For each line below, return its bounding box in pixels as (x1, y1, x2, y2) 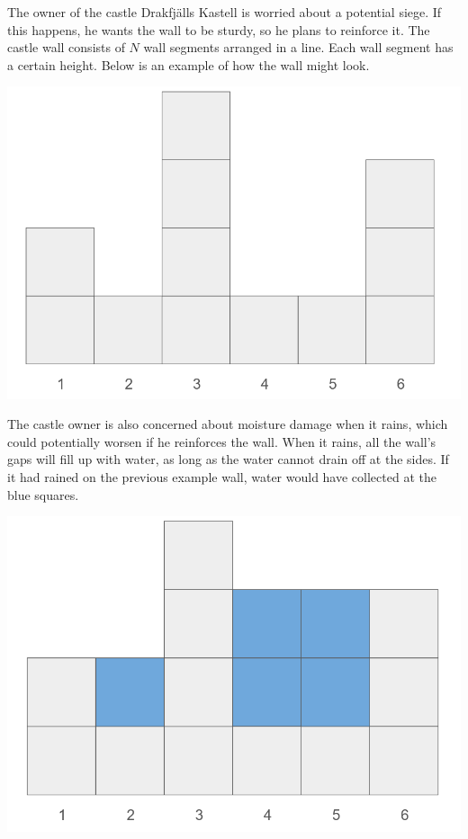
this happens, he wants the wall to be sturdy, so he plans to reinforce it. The (7, 20, 430, 39)
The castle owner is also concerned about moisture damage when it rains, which (7, 415, 448, 433)
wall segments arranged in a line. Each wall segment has (143, 38, 454, 57)
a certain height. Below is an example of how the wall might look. (7, 55, 370, 74)
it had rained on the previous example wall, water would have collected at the (7, 468, 436, 486)
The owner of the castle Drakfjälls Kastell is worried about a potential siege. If (7, 3, 442, 21)
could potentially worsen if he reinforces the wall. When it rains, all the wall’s (7, 432, 436, 451)
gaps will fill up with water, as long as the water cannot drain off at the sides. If (7, 450, 449, 469)
